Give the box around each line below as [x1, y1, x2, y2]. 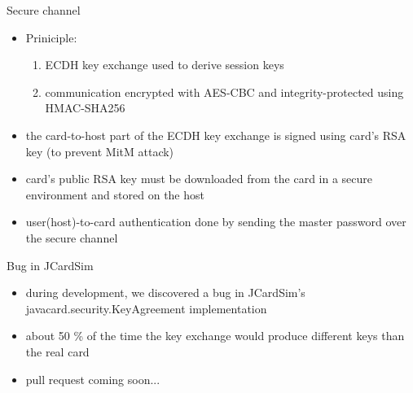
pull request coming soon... [25, 370, 160, 387]
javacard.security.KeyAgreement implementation [25, 299, 267, 317]
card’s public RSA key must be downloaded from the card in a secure [25, 170, 373, 187]
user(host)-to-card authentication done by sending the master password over [25, 213, 406, 230]
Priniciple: [25, 28, 77, 46]
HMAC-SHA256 [45, 99, 125, 116]
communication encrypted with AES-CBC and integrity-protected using [45, 83, 404, 100]
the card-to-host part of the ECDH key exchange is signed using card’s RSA [25, 126, 406, 143]
